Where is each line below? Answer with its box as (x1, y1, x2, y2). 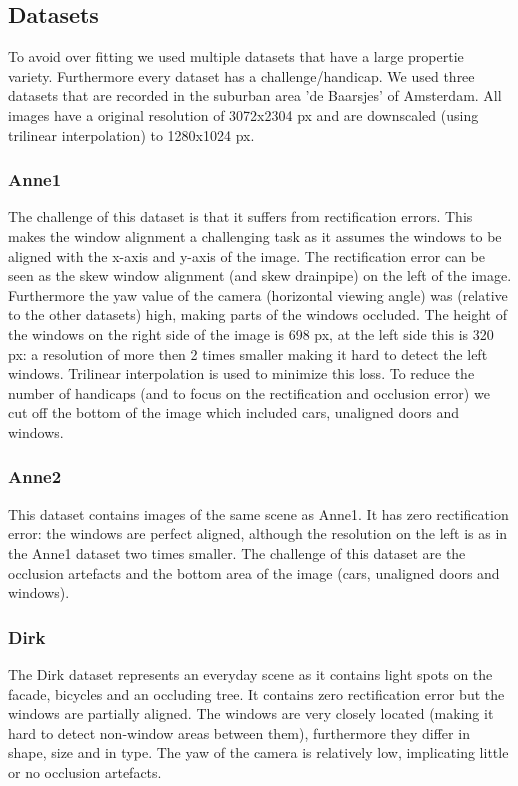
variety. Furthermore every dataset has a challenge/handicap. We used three (8, 65, 475, 86)
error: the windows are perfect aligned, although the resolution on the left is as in (8, 523, 508, 544)
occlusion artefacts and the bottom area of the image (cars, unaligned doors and (8, 562, 500, 583)
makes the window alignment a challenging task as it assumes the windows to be (8, 225, 502, 246)
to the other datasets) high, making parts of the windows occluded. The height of (8, 304, 507, 325)
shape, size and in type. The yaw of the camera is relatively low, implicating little (8, 742, 509, 763)
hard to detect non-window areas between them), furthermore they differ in (8, 722, 470, 743)
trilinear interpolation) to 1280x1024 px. (8, 124, 255, 145)
